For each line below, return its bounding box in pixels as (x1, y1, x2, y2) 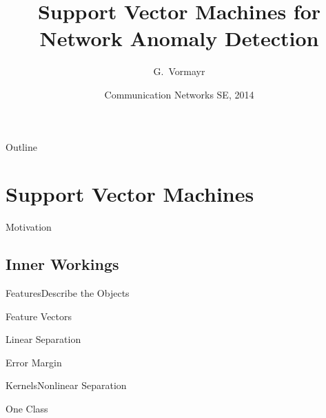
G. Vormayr (153, 64, 205, 79)
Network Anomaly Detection (39, 24, 319, 52)
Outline (6, 139, 37, 154)
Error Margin (6, 355, 62, 369)
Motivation (6, 220, 52, 234)
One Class (6, 401, 48, 415)
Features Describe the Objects (6, 286, 130, 300)
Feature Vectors (6, 309, 72, 323)
